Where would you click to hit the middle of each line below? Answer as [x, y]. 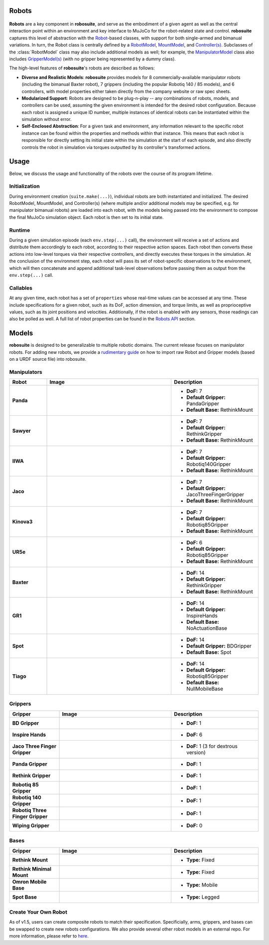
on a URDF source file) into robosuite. [48, 359]
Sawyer [21, 431]
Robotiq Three [29, 810]
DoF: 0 [195, 826]
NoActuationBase [207, 628]
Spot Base [25, 897]
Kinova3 [22, 522]
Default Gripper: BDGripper [219, 646]
